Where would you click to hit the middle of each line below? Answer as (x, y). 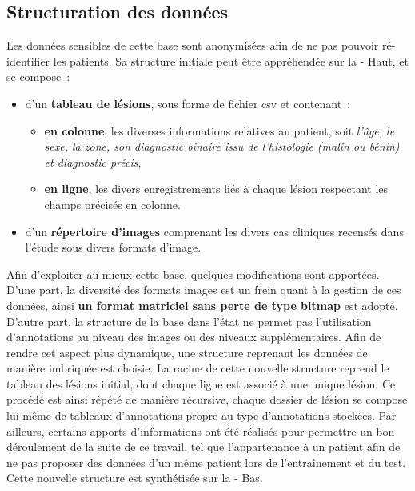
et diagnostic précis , (93, 161)
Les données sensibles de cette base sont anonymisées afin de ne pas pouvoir (193, 45)
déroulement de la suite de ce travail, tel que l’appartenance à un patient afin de (204, 447)
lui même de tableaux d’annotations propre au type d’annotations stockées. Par (202, 415)
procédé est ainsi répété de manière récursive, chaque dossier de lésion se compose (207, 399)
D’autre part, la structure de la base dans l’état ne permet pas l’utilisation (189, 321)
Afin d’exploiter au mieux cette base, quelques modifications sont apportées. (193, 274)
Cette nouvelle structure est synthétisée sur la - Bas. (135, 478)
